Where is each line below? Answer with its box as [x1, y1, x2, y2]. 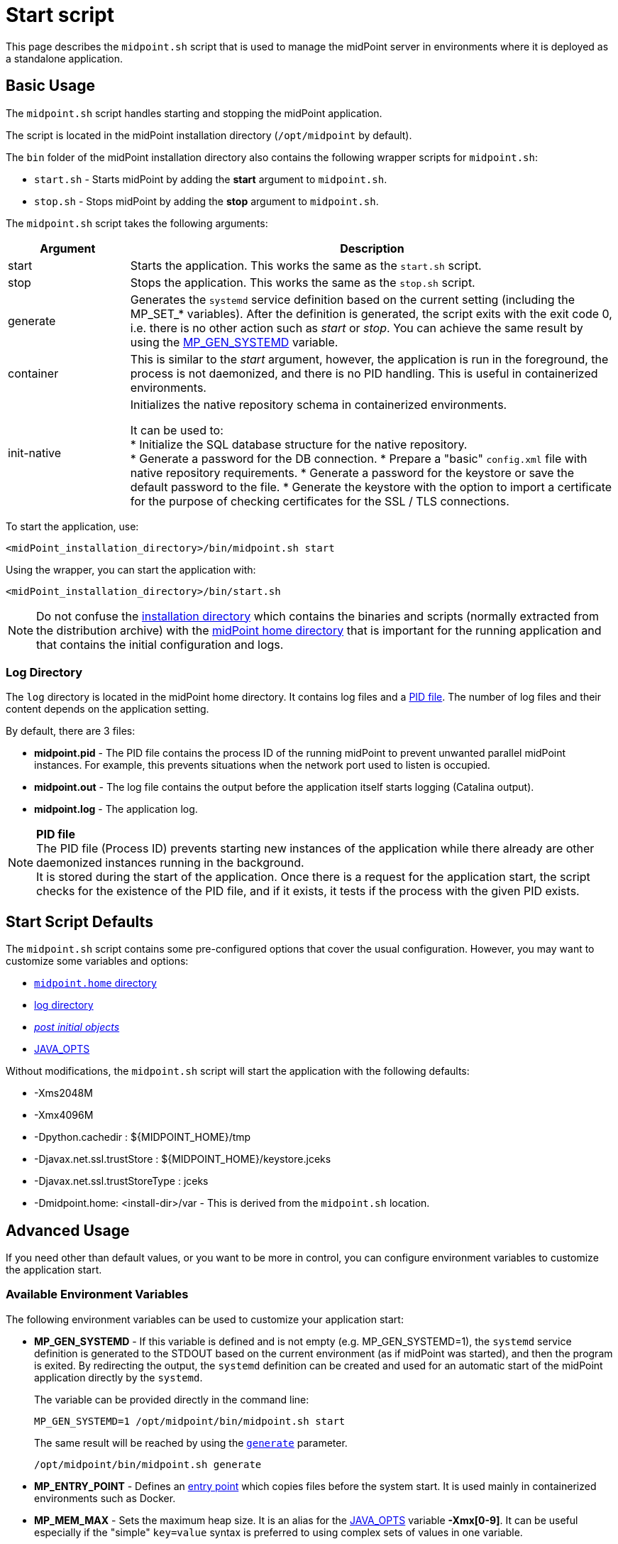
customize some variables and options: [6, 955, 189, 968]
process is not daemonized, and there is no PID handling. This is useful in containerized [130, 366, 598, 380]
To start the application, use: [6, 520, 139, 532]
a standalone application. [6, 52, 123, 65]
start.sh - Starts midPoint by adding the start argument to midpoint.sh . [34, 173, 387, 185]
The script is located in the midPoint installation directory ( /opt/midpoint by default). [6, 128, 412, 141]
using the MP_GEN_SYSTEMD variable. [130, 334, 338, 349]
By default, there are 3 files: [6, 725, 136, 738]
